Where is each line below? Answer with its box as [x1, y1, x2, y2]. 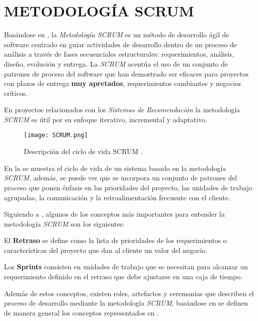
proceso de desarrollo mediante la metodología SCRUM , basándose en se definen [4, 298, 248, 308]
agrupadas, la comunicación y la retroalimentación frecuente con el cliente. [4, 192, 230, 202]
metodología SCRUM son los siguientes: [4, 218, 125, 229]
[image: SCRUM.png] [24, 132, 88, 139]
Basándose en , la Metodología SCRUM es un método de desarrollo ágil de [4, 29, 229, 40]
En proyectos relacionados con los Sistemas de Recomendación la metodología [4, 104, 240, 115]
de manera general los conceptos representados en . [4, 307, 159, 318]
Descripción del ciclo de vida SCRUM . [24, 146, 143, 157]
